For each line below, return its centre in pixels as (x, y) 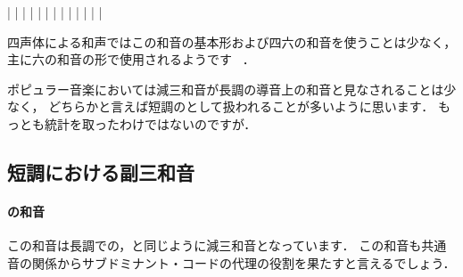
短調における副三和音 (101, 171)
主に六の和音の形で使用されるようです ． (131, 59)
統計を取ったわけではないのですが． (150, 123)
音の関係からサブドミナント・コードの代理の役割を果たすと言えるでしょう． (231, 262)
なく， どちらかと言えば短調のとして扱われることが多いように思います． (221, 106)
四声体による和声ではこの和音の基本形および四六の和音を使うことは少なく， (232, 41)
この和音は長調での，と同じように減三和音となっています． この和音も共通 (227, 245)
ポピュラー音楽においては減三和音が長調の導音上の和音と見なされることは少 (232, 89)
